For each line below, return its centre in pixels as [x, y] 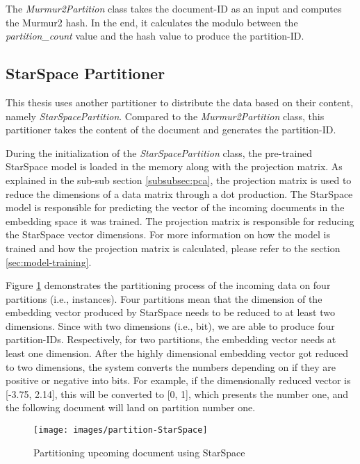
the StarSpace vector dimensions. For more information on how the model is [168, 234]
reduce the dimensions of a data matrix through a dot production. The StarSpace [179, 193]
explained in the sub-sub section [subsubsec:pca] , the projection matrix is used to [179, 180]
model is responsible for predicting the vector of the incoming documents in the [175, 207]
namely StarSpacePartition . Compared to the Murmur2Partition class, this [165, 116]
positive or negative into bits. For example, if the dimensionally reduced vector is [178, 380]
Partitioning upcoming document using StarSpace [139, 452]
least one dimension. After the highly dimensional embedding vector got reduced [177, 353]
